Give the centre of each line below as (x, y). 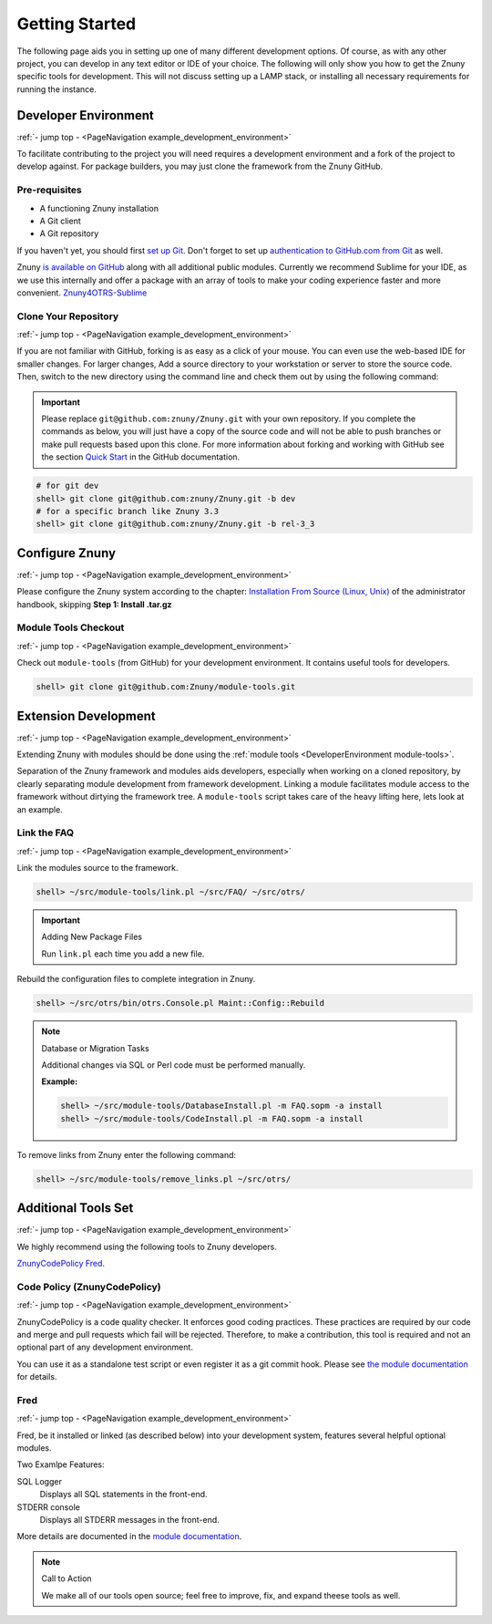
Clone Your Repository (68, 316)
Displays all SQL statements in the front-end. (124, 1495)
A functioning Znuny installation (99, 208)
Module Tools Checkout (71, 627)
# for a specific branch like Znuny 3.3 (127, 511)
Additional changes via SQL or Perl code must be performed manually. (174, 1065)
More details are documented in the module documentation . (129, 1536)
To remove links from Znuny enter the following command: (127, 1154)
